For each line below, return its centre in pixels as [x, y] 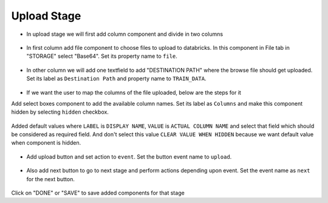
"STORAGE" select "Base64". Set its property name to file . [102, 56]
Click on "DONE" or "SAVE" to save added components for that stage [98, 193]
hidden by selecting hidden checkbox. [60, 112]
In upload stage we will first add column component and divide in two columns [125, 34]
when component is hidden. [46, 143]
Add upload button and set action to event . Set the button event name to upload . [129, 157]
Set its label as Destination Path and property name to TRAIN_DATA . [116, 78]
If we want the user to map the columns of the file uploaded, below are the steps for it [134, 92]
